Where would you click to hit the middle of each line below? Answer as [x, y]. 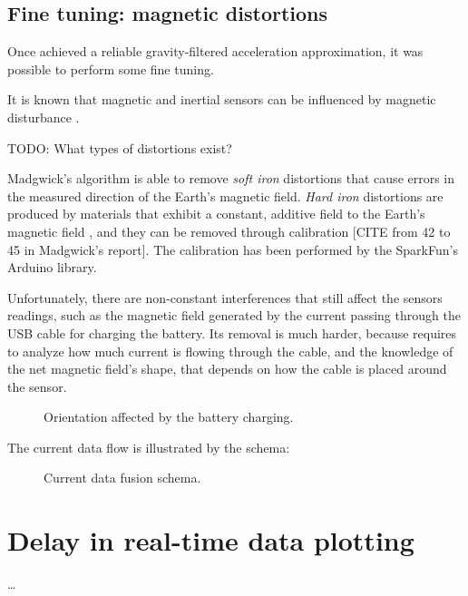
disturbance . [44, 117]
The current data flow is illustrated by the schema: [149, 447]
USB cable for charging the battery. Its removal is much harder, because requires [232, 332]
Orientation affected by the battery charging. [169, 417]
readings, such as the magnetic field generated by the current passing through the [234, 315]
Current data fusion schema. [122, 478]
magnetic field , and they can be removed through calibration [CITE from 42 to [229, 231]
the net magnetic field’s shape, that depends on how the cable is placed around [227, 369]
